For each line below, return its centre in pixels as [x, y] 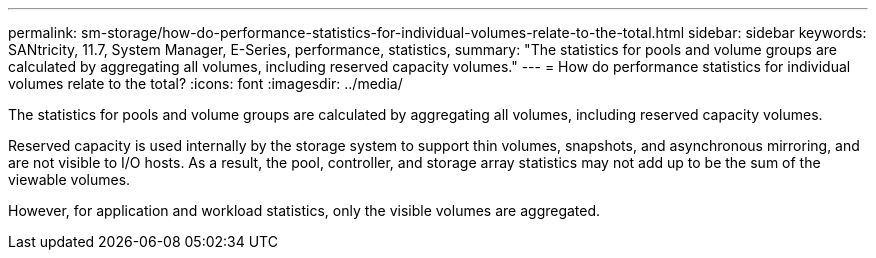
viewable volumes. [69, 179]
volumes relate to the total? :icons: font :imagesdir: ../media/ [205, 83]
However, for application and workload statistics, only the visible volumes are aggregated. [304, 210]
